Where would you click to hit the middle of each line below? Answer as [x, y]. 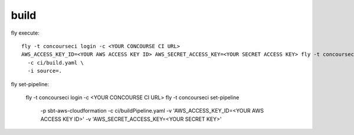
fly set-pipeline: [30, 84]
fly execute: [25, 33]
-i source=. [45, 71]
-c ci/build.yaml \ [55, 63]
